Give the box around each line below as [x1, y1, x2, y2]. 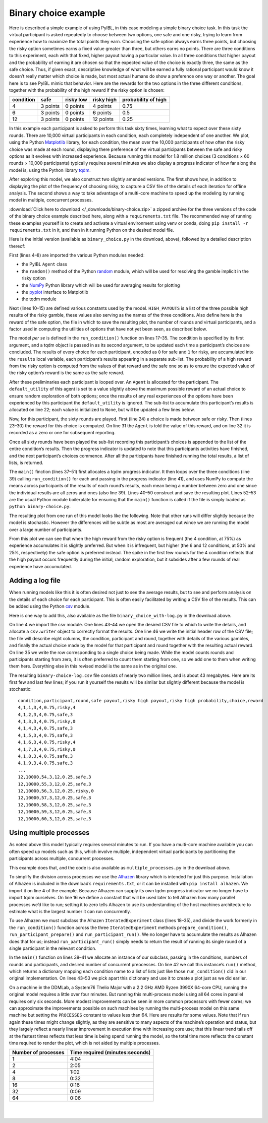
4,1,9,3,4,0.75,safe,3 [18, 760, 73, 766]
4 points [92, 103, 112, 110]
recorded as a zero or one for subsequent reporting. [9, 430, 116, 436]
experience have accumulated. [9, 563, 72, 569]
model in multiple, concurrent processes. [9, 197, 93, 203]
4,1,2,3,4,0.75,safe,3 [18, 712, 73, 717]
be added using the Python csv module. [9, 603, 91, 609]
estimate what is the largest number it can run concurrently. [9, 908, 131, 914]
